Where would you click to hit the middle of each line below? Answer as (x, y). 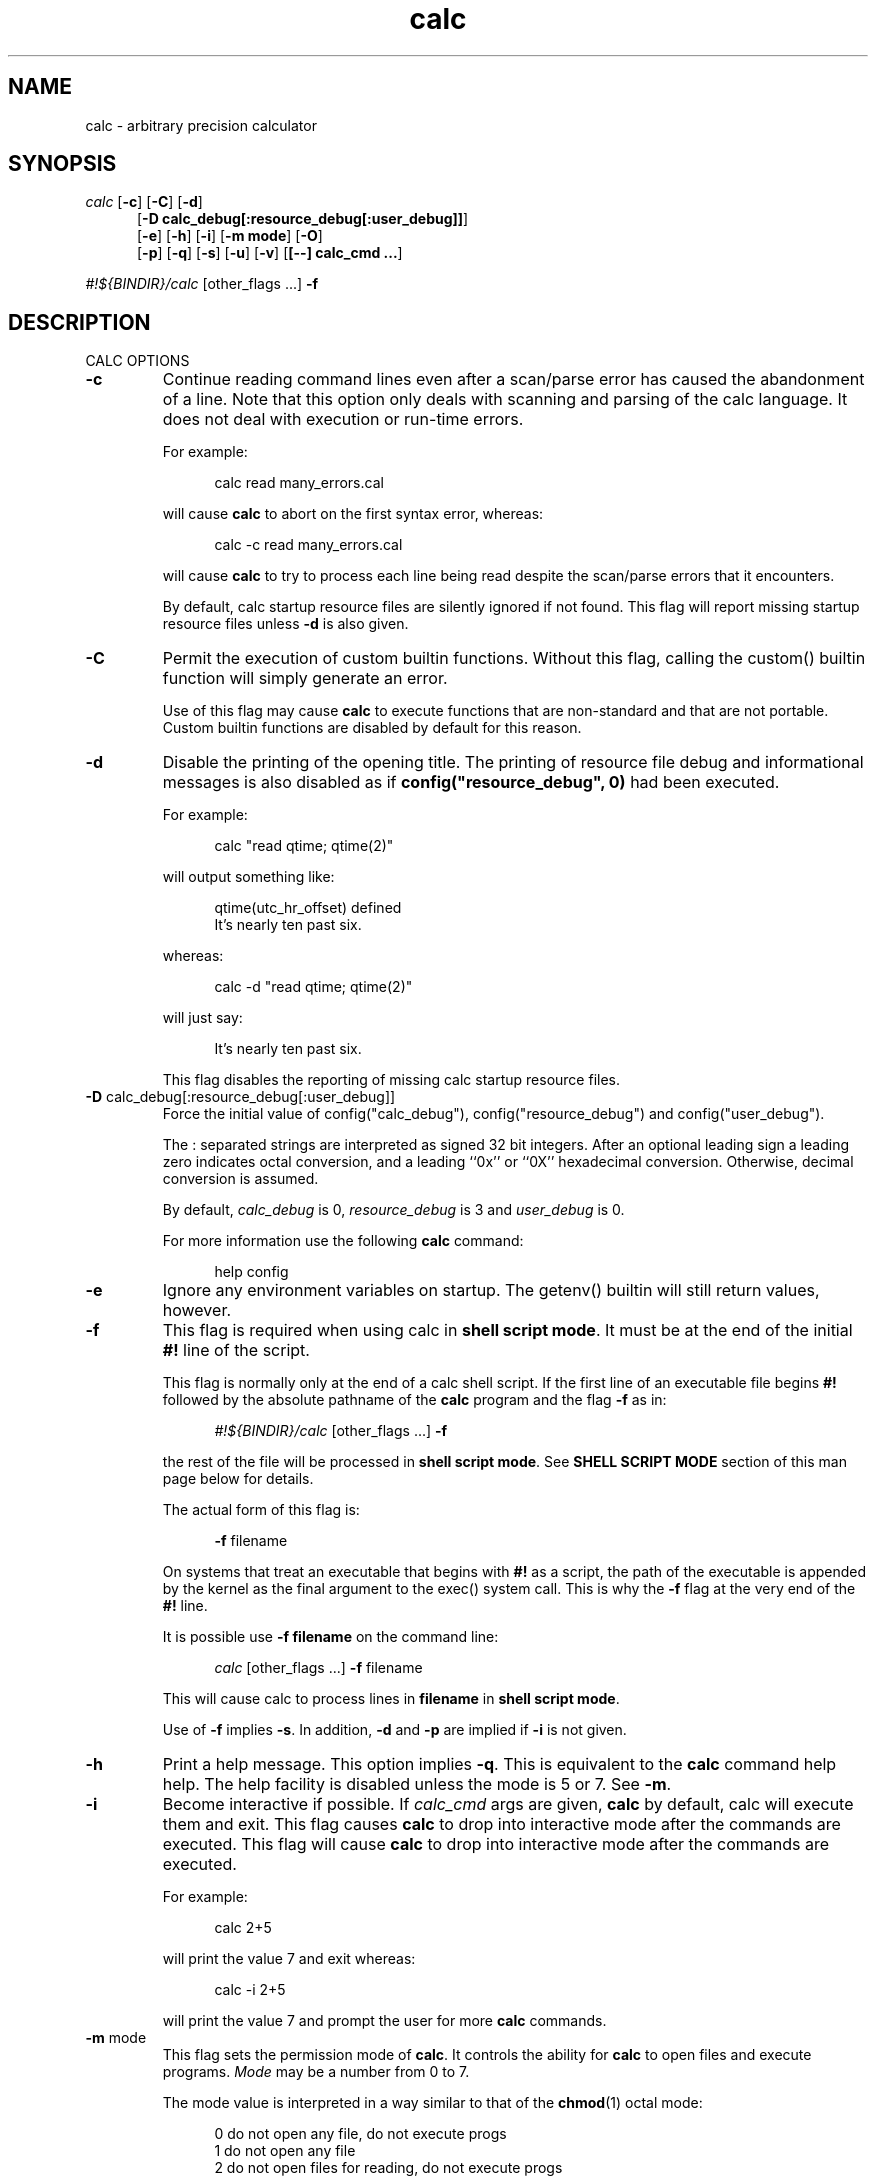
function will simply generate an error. (305, 678)
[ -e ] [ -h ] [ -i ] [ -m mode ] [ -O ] (230, 236)
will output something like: (248, 877)
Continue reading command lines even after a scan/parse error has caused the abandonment (513, 379)
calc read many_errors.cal (299, 483)
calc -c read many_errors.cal (308, 545)
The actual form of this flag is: (261, 1510)
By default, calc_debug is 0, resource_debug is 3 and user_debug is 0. (393, 1210)
